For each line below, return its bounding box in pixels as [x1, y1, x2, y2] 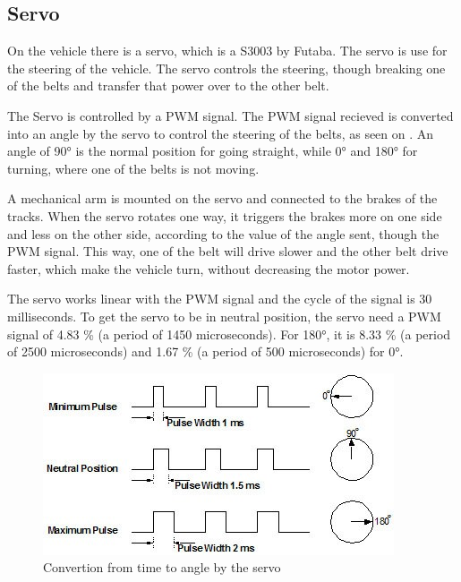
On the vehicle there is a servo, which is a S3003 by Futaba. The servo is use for [7, 41, 448, 60]
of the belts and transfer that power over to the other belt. [7, 76, 329, 95]
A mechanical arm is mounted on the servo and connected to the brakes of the [7, 189, 438, 208]
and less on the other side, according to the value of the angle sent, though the [7, 224, 440, 243]
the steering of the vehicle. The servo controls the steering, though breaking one [7, 58, 446, 77]
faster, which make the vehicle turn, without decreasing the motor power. [7, 259, 410, 278]
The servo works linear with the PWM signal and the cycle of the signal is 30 [7, 289, 432, 308]
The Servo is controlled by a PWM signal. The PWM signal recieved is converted [7, 106, 454, 124]
